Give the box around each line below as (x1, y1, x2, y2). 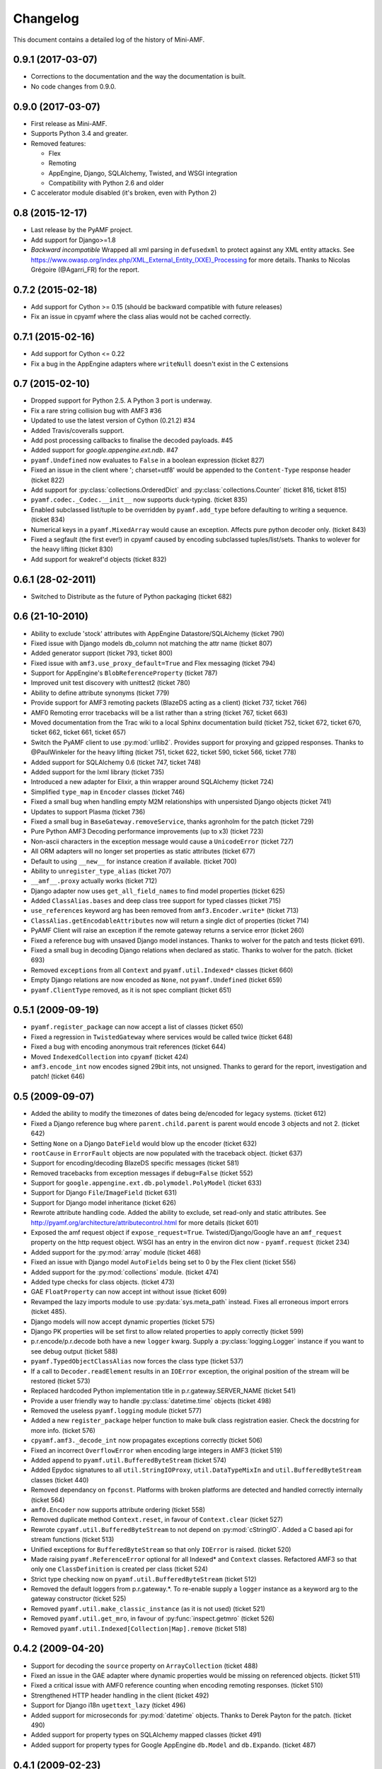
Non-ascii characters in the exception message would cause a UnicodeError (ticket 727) (30, 837, 294, 846)
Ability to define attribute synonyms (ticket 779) (30, 688, 170, 697)
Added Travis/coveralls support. (30, 426, 125, 434)
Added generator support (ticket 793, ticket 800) (30, 649, 173, 657)
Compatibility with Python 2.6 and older (48, 179, 164, 188)
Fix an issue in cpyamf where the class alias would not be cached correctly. (30, 312, 251, 321)
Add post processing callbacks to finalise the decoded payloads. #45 (30, 436, 233, 445)
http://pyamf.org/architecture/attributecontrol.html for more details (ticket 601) (30, 1218, 259, 1227)
